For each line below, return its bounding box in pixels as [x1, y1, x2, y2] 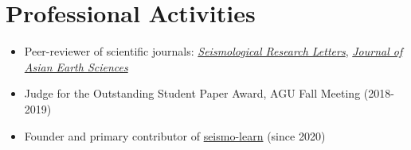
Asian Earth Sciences [24, 58, 128, 75]
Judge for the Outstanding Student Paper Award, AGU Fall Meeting [24, 85, 361, 102]
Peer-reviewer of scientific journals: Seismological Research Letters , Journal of [24, 43, 403, 60]
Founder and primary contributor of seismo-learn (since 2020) [24, 127, 326, 144]
